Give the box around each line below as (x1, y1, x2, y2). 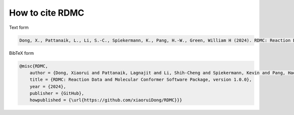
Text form (9, 24, 29, 30)
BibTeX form (9, 50, 34, 56)
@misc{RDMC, (19, 63, 49, 69)
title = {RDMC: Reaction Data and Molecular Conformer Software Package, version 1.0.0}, (29, 77, 252, 83)
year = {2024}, (29, 84, 66, 89)
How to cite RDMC (9, 7, 84, 18)
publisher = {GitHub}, (29, 91, 84, 96)
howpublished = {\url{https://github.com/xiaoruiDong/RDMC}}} (29, 97, 182, 103)
